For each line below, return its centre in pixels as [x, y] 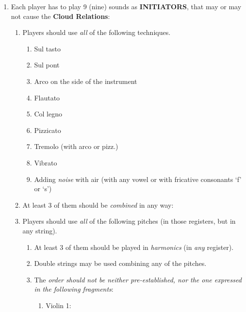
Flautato [47, 97]
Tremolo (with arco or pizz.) [76, 146]
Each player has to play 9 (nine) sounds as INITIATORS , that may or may [126, 6]
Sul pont [47, 65]
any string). [40, 230]
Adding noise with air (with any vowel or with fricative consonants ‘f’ [138, 179]
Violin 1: [58, 305]
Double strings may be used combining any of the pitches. [120, 263]
